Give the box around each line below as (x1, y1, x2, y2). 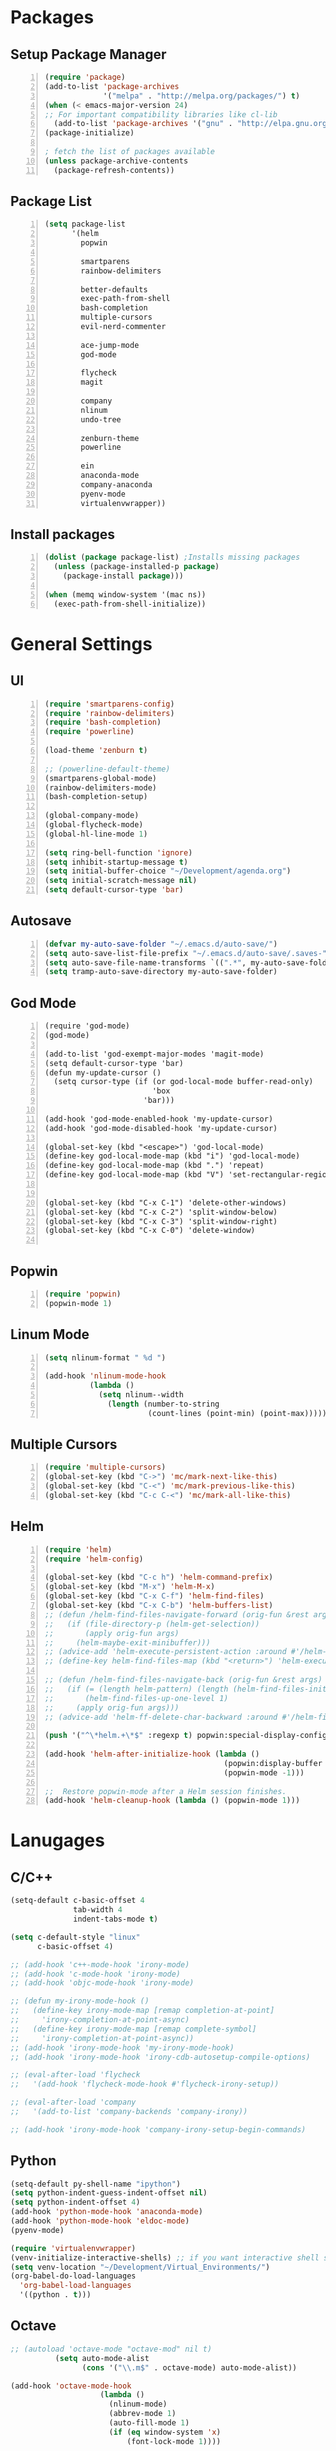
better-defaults (80, 284, 148, 295)
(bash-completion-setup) (44, 792, 148, 802)
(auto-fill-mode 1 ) (108, 2418, 190, 2428)
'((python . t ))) (19, 2290, 92, 2300)
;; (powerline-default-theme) (44, 764, 171, 774)
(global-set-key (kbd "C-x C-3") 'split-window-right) (44, 1216, 278, 1226)
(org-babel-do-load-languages (10, 2271, 137, 2281)
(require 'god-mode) (44, 1021, 131, 1031)
